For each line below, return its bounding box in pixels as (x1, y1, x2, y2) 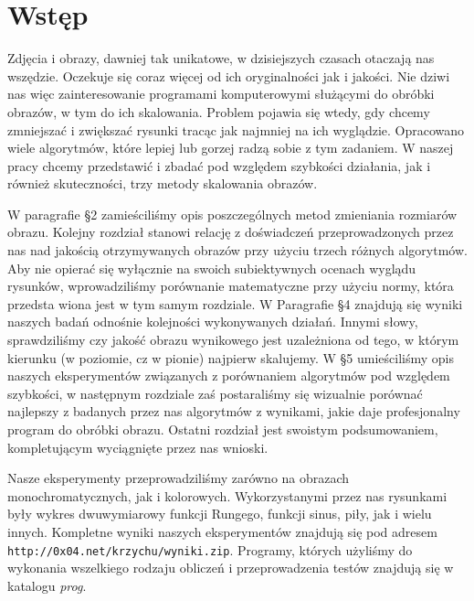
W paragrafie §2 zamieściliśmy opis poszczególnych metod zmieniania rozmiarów (7, 204, 458, 223)
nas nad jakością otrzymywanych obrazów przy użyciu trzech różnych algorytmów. (7, 241, 468, 260)
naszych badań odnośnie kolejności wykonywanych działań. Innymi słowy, (7, 312, 418, 331)
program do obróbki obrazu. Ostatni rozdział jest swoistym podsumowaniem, (7, 420, 438, 438)
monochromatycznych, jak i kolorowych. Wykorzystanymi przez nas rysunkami (7, 486, 448, 505)
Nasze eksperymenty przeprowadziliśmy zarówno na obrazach (7, 468, 350, 488)
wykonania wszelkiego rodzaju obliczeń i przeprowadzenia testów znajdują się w (7, 558, 454, 577)
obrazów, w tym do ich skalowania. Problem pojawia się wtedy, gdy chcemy (7, 102, 430, 121)
